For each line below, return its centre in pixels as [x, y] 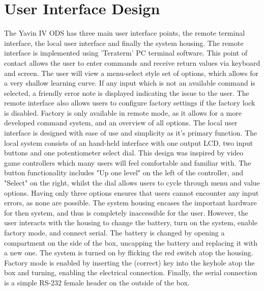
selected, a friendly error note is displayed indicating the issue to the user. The [127, 92]
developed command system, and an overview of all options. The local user [121, 123]
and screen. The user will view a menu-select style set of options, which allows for [131, 73]
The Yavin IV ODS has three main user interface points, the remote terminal [125, 33]
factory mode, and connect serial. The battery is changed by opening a [114, 232]
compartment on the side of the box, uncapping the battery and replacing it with [131, 242]
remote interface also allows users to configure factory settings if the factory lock [130, 103]
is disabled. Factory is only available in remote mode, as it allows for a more [123, 112]
